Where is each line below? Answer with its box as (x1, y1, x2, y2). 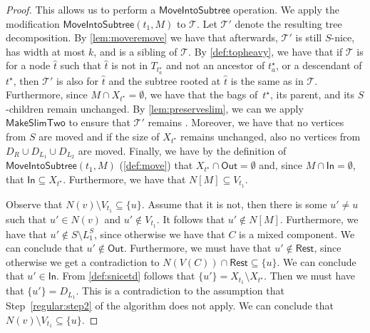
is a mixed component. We (239, 226, 355, 241)
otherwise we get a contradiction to (6, 254, 160, 269)
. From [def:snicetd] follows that (56, 268, 195, 283)
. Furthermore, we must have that (123, 240, 272, 255)
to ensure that (68, 115, 130, 130)
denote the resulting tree (235, 16, 342, 31)
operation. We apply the (233, 2, 339, 16)
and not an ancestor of (166, 58, 265, 73)
